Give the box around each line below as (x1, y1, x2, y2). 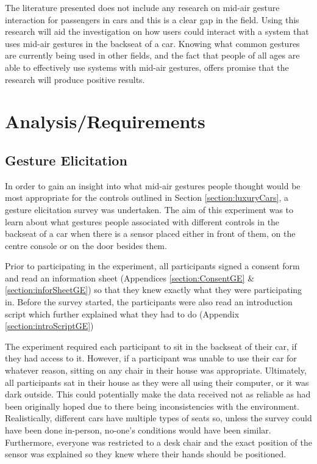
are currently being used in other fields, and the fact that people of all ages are (5, 49, 300, 62)
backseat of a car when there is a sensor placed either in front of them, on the (5, 227, 296, 240)
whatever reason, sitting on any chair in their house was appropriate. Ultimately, (5, 364, 307, 377)
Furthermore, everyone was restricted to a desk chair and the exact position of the (5, 435, 312, 448)
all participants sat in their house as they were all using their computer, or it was (5, 375, 309, 388)
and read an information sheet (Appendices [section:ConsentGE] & (5, 271, 255, 284)
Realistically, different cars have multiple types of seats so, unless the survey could (5, 411, 312, 424)
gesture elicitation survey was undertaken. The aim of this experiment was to (5, 203, 294, 216)
